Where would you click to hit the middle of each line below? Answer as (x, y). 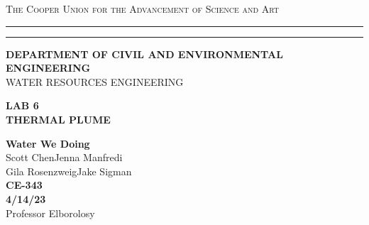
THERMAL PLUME (58, 119)
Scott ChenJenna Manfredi (64, 157)
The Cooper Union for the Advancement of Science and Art (142, 9)
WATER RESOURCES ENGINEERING (95, 81)
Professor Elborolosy (50, 213)
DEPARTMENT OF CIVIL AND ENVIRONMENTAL (144, 54)
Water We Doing (48, 143)
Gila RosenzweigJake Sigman (69, 171)
